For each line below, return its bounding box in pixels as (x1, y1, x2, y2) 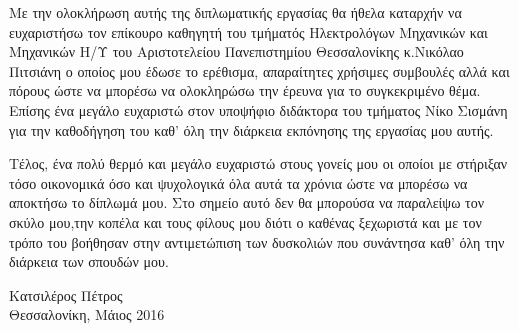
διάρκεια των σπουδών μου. (9, 251, 169, 272)
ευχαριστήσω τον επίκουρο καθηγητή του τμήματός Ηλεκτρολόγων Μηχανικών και (9, 21, 488, 42)
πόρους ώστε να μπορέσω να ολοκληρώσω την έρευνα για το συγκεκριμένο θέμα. (9, 80, 481, 101)
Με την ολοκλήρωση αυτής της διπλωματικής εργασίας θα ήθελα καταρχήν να (9, 2, 462, 22)
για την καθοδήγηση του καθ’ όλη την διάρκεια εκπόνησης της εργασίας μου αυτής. (9, 119, 494, 140)
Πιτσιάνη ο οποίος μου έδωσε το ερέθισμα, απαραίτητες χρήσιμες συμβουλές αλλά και (9, 60, 510, 81)
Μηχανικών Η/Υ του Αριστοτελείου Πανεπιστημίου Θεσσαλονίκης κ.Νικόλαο (9, 41, 464, 62)
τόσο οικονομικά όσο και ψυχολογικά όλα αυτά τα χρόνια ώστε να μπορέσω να (9, 172, 468, 193)
